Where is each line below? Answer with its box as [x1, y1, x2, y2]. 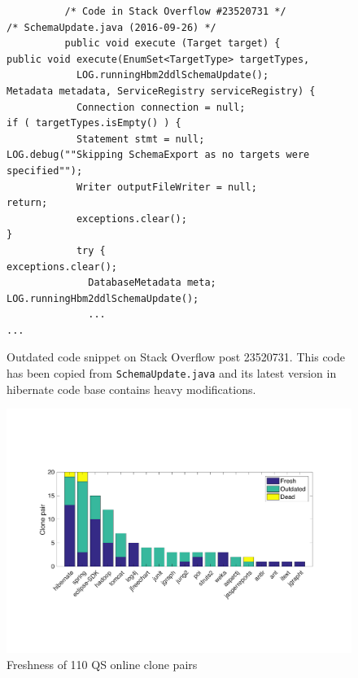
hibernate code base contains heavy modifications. [7, 380, 256, 397]
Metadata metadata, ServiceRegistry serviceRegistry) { [7, 85, 316, 97]
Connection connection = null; [76, 101, 246, 113]
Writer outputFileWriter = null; [76, 181, 257, 193]
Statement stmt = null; [76, 133, 205, 145]
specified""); [7, 164, 83, 177]
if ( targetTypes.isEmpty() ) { [7, 117, 181, 129]
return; [7, 197, 48, 209]
